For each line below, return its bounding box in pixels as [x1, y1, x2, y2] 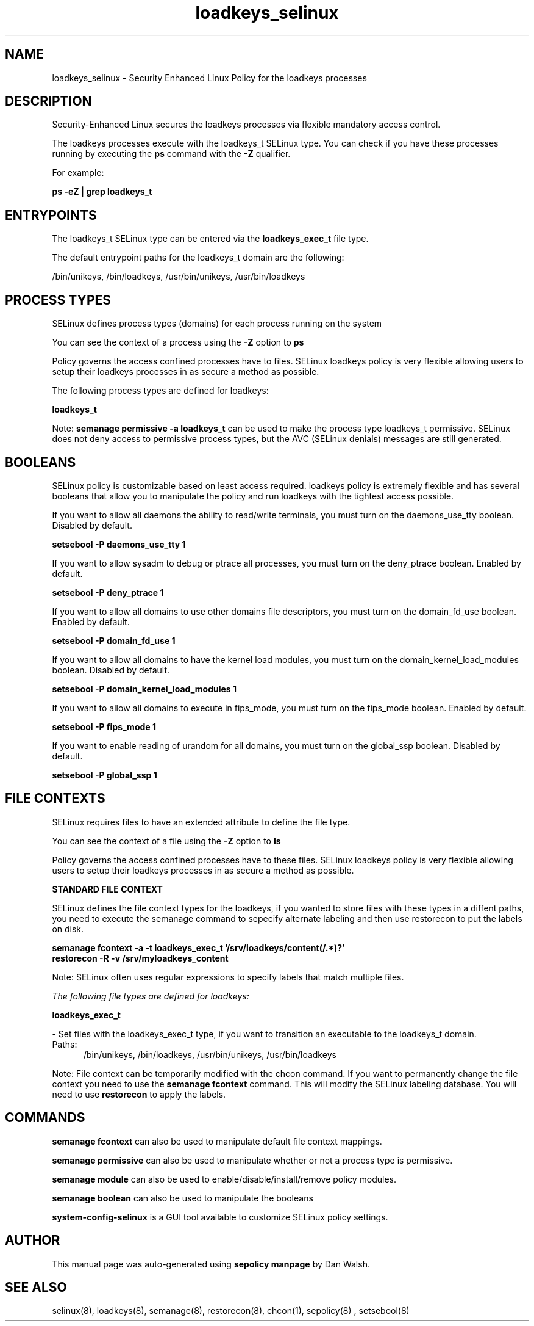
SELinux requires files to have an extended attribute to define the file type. [52, 816, 351, 827]
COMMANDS [5, 1110, 85, 1126]
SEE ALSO [5, 1279, 67, 1295]
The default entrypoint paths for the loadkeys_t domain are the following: [52, 252, 344, 263]
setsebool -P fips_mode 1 [52, 721, 156, 732]
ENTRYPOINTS [5, 207, 97, 223]
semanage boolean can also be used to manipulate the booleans [52, 1192, 313, 1203]
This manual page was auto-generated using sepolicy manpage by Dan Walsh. [52, 1258, 370, 1269]
